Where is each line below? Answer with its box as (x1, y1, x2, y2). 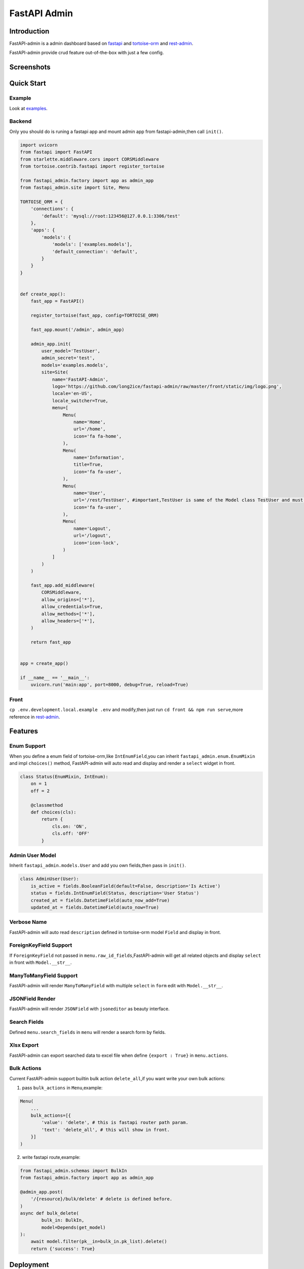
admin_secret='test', (41, 355, 95, 361)
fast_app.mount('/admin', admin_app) (30, 326, 125, 332)
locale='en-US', (52, 391, 93, 396)
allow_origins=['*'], (41, 596, 95, 603)
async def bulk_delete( (20, 1210, 80, 1216)
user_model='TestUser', (41, 348, 101, 354)
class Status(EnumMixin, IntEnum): (20, 774, 108, 780)
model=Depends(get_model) (41, 1224, 106, 1230)
